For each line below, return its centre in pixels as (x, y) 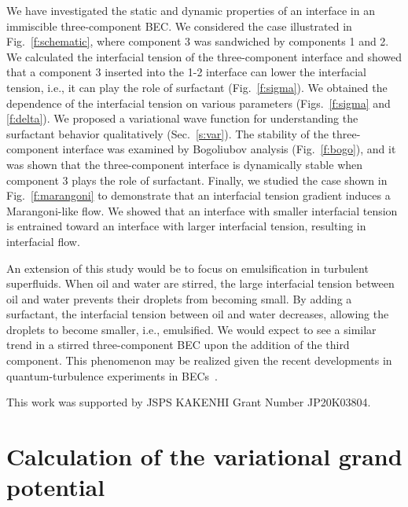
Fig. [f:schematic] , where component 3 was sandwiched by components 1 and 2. (198, 41)
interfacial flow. (43, 241)
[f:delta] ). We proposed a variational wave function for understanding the (182, 118)
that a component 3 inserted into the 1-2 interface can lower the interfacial (186, 72)
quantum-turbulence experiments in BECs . (112, 375)
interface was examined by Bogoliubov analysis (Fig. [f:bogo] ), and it (229, 149)
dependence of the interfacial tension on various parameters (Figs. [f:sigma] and (198, 103)
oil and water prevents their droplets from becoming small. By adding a (179, 298)
